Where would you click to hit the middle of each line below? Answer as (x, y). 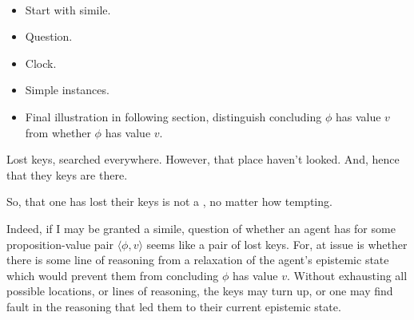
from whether (58, 132)
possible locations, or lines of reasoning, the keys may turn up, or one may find (200, 291)
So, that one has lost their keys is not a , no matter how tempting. (169, 201)
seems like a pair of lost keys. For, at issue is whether (277, 244)
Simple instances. (67, 90)
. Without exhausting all (347, 275)
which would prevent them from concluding (113, 275)
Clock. (41, 63)
